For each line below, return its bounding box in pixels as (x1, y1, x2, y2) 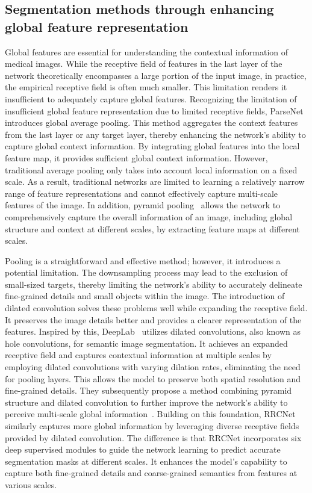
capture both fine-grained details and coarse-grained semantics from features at (5, 467, 298, 479)
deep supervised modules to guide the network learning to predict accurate (5, 443, 281, 456)
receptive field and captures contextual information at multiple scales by (5, 349, 272, 361)
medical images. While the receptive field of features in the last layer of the (5, 57, 282, 70)
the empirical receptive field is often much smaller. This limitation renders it (5, 81, 287, 93)
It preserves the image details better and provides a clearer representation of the (5, 313, 302, 326)
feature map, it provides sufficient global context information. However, (5, 151, 268, 164)
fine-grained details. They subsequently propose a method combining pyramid (5, 384, 292, 397)
